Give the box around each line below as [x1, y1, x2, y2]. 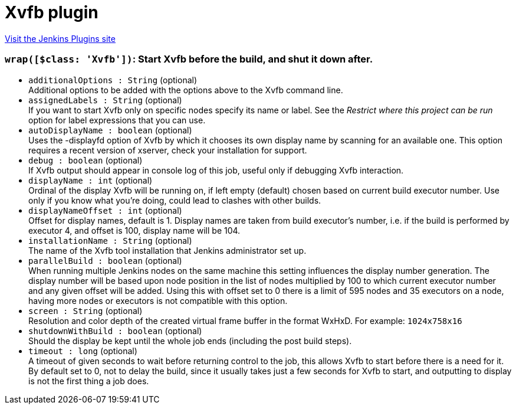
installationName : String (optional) [28, 235, 192, 246]
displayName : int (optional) [28, 175, 153, 185]
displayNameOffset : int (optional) [28, 205, 182, 215]
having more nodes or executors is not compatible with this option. [28, 295, 288, 306]
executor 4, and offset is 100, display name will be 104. [28, 225, 241, 235]
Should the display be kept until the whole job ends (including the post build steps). [28, 335, 352, 346]
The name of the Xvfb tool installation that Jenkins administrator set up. [28, 245, 307, 256]
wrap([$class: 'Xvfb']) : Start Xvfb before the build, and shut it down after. [5, 53, 373, 66]
